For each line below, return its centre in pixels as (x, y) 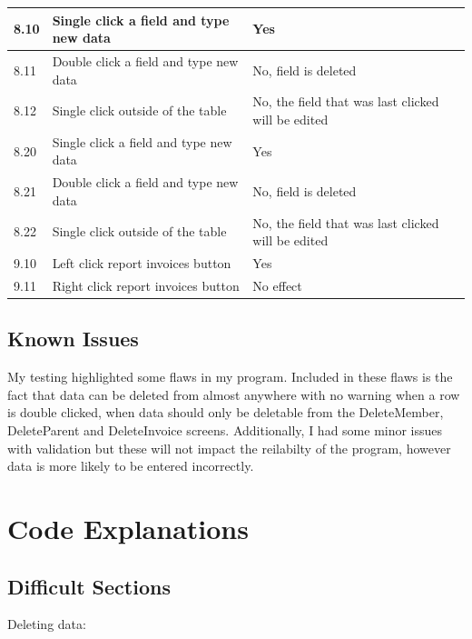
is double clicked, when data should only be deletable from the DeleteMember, (226, 412)
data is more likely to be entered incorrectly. (131, 466)
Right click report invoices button (146, 285)
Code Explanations (128, 529)
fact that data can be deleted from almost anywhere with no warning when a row (234, 394)
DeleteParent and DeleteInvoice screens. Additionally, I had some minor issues (225, 430)
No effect (277, 285)
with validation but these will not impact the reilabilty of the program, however (229, 448)
